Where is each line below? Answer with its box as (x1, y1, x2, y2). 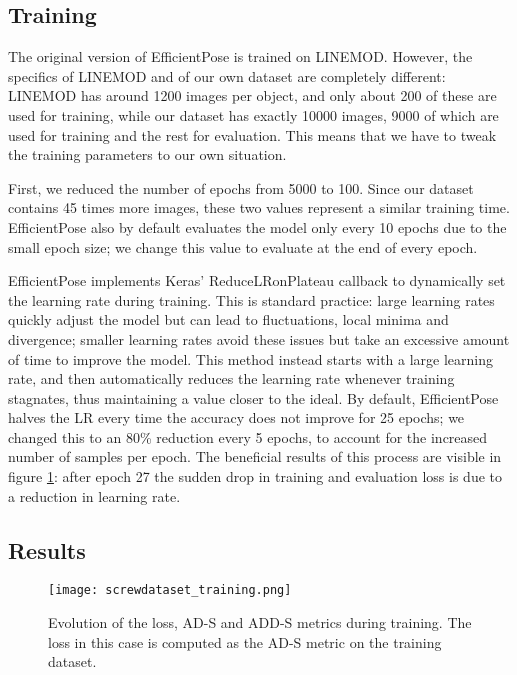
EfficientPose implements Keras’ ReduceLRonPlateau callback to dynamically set (8, 270, 506, 291)
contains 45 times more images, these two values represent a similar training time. (8, 197, 510, 218)
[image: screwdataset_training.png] (48, 583, 292, 598)
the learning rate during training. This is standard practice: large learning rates (8, 289, 495, 310)
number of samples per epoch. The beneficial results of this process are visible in (8, 446, 502, 467)
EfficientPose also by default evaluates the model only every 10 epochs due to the (8, 216, 507, 237)
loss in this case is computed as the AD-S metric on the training (48, 631, 442, 652)
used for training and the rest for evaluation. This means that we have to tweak (8, 124, 497, 145)
